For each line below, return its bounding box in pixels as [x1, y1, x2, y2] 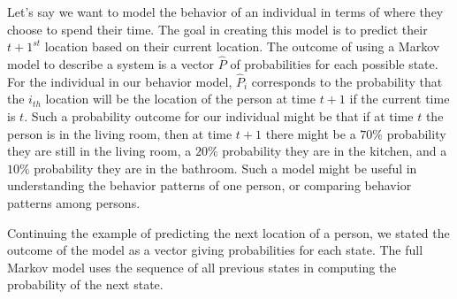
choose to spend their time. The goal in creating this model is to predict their [7, 19, 428, 38]
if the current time [349, 89, 450, 108]
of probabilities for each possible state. [230, 55, 438, 73]
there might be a [265, 124, 356, 142]
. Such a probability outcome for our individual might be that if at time [24, 107, 414, 125]
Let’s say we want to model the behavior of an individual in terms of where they [7, 3, 444, 20]
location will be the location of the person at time [45, 89, 316, 108]
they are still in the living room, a [7, 142, 192, 160]
